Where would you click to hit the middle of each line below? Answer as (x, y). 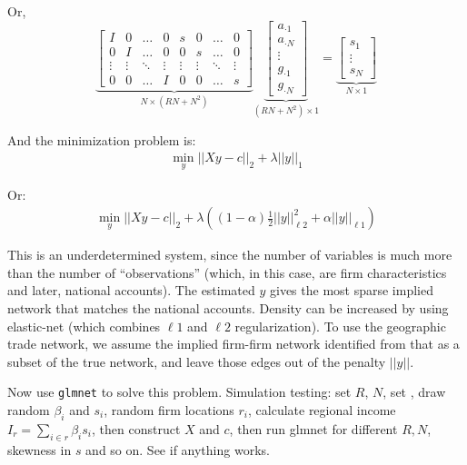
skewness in (40, 449)
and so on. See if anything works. (178, 449)
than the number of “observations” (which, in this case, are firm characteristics (227, 272)
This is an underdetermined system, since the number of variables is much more (230, 255)
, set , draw (414, 392)
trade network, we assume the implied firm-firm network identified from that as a (233, 344)
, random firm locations (169, 409)
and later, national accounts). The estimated (131, 290)
